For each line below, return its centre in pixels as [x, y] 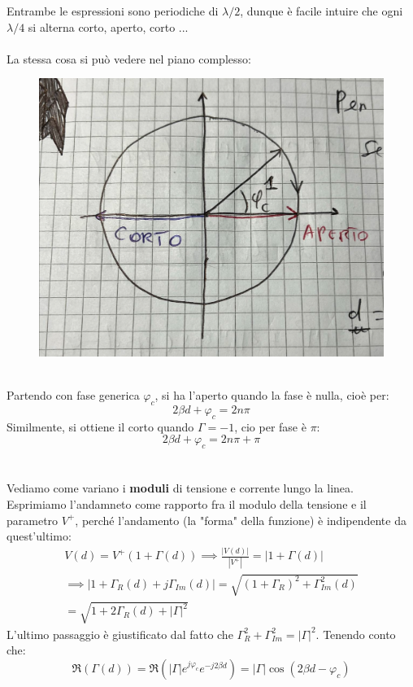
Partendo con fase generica [73, 395]
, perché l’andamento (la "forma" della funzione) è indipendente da [241, 520]
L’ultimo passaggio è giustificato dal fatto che [120, 634]
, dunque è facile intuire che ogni [322, 11]
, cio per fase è [270, 426]
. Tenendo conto [356, 634]
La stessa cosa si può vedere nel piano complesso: [129, 58]
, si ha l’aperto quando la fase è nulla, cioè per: [272, 395]
